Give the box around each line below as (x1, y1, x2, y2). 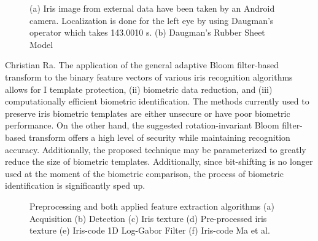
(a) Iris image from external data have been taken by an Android (29, 2, 275, 14)
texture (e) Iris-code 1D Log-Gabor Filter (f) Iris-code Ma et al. (29, 224, 270, 237)
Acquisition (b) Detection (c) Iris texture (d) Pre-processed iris (29, 211, 267, 224)
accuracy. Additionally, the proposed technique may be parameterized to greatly (5, 143, 306, 156)
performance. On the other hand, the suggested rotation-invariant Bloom (5, 119, 279, 132)
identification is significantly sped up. (5, 179, 145, 192)
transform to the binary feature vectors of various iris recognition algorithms (5, 70, 293, 83)
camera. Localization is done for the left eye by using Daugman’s (29, 14, 274, 26)
